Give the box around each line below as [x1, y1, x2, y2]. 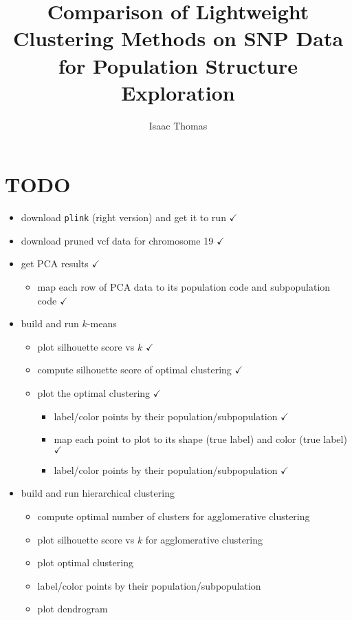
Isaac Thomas [148, 118, 208, 132]
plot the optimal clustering [37, 386, 151, 400]
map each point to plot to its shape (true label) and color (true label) [54, 432, 347, 446]
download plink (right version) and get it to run [21, 210, 226, 225]
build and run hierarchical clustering [21, 486, 175, 500]
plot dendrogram [37, 601, 108, 616]
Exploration [121, 78, 235, 106]
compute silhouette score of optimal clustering [37, 362, 232, 377]
